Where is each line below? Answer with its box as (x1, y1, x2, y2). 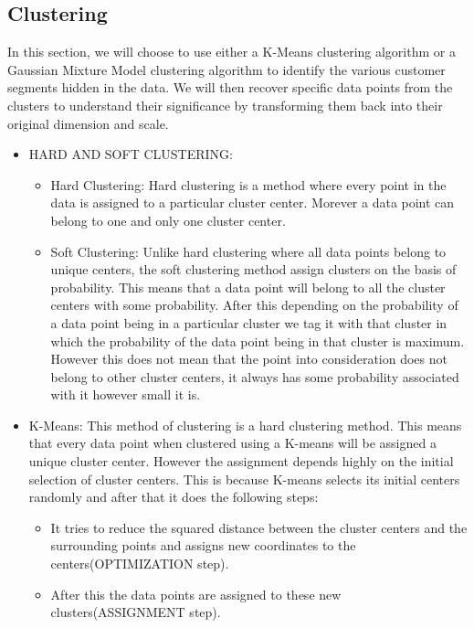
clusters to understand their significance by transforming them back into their (7, 95, 443, 114)
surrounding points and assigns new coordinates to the (50, 536, 356, 555)
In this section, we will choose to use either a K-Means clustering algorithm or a (7, 42, 456, 61)
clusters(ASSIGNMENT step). (50, 602, 221, 622)
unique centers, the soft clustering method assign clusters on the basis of (50, 260, 457, 279)
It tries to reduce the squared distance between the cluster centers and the (50, 517, 468, 537)
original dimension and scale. (7, 113, 169, 133)
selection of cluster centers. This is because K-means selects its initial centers (28, 469, 460, 488)
